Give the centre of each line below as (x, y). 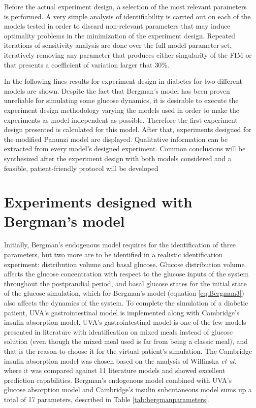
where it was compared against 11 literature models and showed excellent (115, 370)
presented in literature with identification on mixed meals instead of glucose (118, 331)
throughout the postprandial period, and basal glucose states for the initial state (126, 283)
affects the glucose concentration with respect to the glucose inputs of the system (127, 274)
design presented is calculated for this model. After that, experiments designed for (128, 129)
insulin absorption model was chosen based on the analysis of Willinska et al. (120, 360)
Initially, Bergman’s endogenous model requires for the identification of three (120, 245)
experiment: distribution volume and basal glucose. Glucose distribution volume (124, 264)
